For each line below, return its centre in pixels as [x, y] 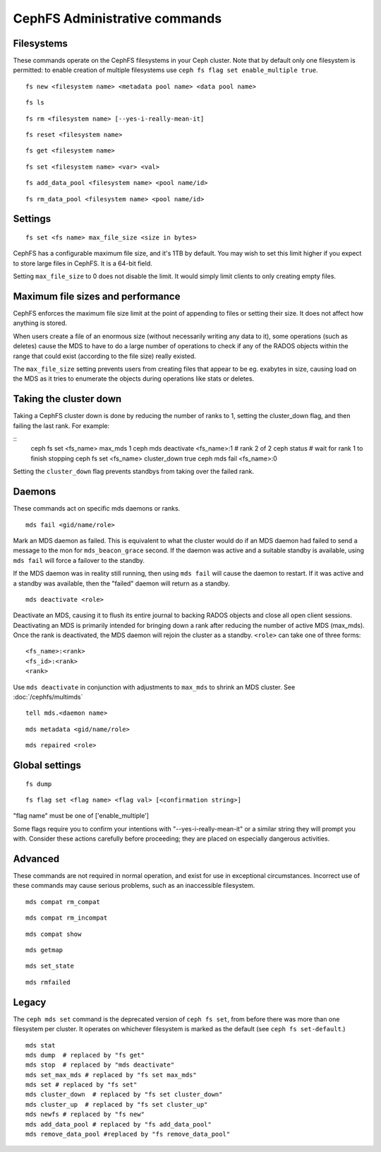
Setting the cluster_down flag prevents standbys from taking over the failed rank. [133, 471]
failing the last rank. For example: [61, 426]
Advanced [36, 859]
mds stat [41, 1045]
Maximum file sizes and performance [97, 296]
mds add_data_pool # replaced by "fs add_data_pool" [119, 1124]
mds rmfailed [48, 982]
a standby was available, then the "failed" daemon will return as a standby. [121, 583]
